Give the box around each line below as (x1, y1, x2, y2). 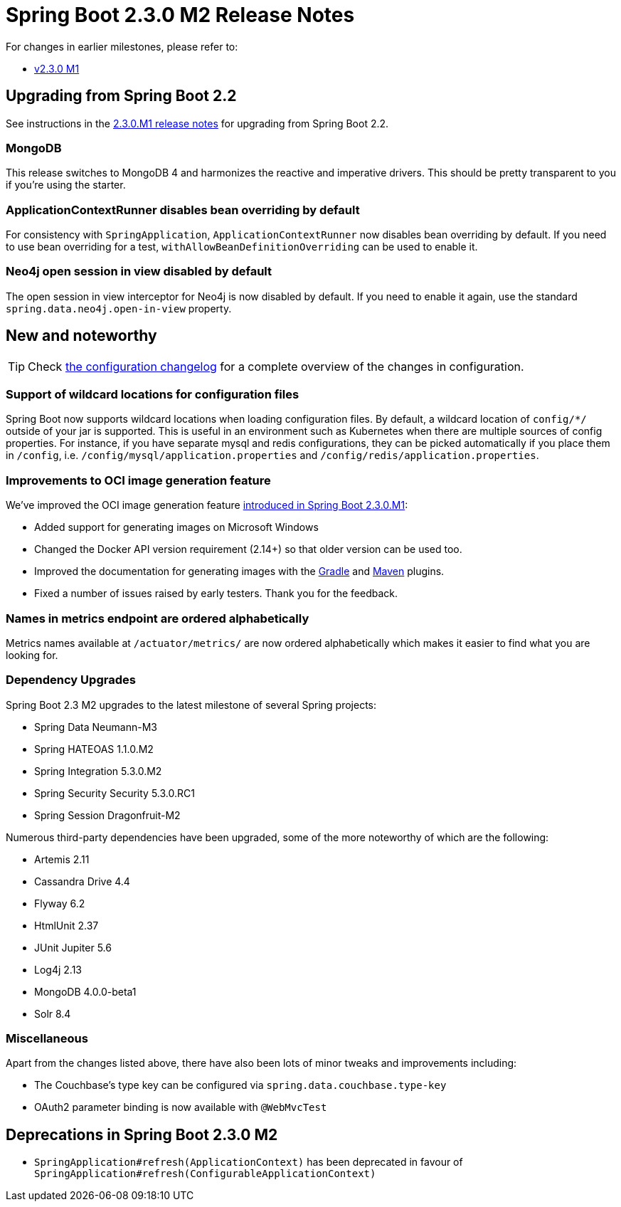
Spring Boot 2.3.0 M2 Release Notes (6, 3, 355, 27)
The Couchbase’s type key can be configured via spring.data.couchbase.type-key (34, 1079, 447, 1092)
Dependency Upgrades (6, 673, 136, 687)
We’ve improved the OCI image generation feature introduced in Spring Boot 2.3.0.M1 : (6, 499, 408, 512)
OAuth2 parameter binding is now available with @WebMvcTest (34, 1101, 327, 1114)
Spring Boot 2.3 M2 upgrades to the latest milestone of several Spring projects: (6, 698, 377, 711)
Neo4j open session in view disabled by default (6, 264, 272, 279)
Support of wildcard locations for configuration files (6, 387, 299, 402)
